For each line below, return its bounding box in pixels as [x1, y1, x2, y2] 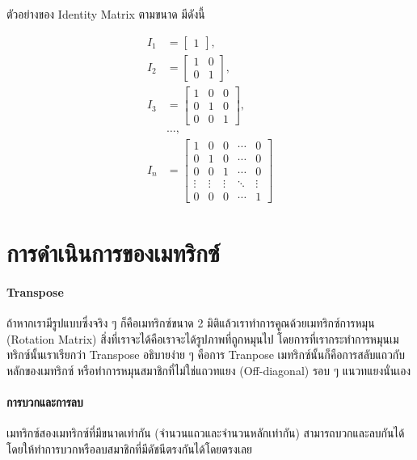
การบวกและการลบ [6, 394, 83, 411]
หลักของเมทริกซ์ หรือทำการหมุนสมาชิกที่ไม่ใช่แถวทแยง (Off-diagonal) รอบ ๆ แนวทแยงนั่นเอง [6, 361, 411, 378]
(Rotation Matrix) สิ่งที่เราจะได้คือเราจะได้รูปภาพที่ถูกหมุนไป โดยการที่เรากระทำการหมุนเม [6, 330, 399, 347]
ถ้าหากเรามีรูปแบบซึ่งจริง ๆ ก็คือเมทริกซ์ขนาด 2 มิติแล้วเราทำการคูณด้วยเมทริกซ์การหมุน [6, 314, 375, 331]
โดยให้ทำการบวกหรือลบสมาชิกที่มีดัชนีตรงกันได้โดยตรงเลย [6, 440, 253, 457]
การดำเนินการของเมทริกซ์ [6, 236, 220, 269]
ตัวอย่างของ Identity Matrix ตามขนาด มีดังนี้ [6, 6, 205, 22]
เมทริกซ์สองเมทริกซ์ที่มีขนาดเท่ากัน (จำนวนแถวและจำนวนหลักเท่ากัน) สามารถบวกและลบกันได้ [6, 424, 405, 441]
